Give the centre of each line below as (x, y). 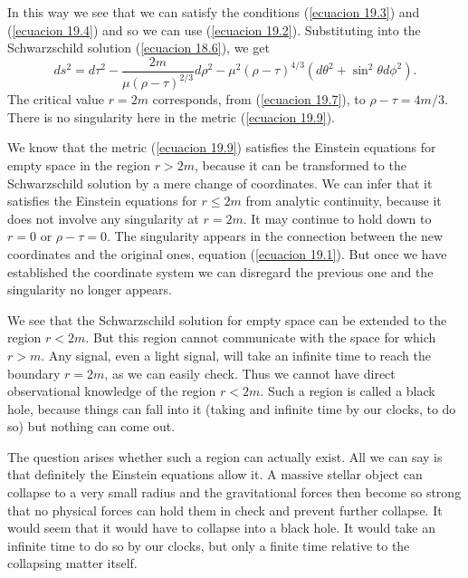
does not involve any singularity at (103, 218)
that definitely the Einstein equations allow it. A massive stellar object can (215, 474)
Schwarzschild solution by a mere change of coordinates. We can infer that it (220, 183)
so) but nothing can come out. (91, 426)
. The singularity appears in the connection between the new (275, 236)
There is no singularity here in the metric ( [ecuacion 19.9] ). (171, 116)
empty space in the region (79, 164)
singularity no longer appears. (90, 289)
